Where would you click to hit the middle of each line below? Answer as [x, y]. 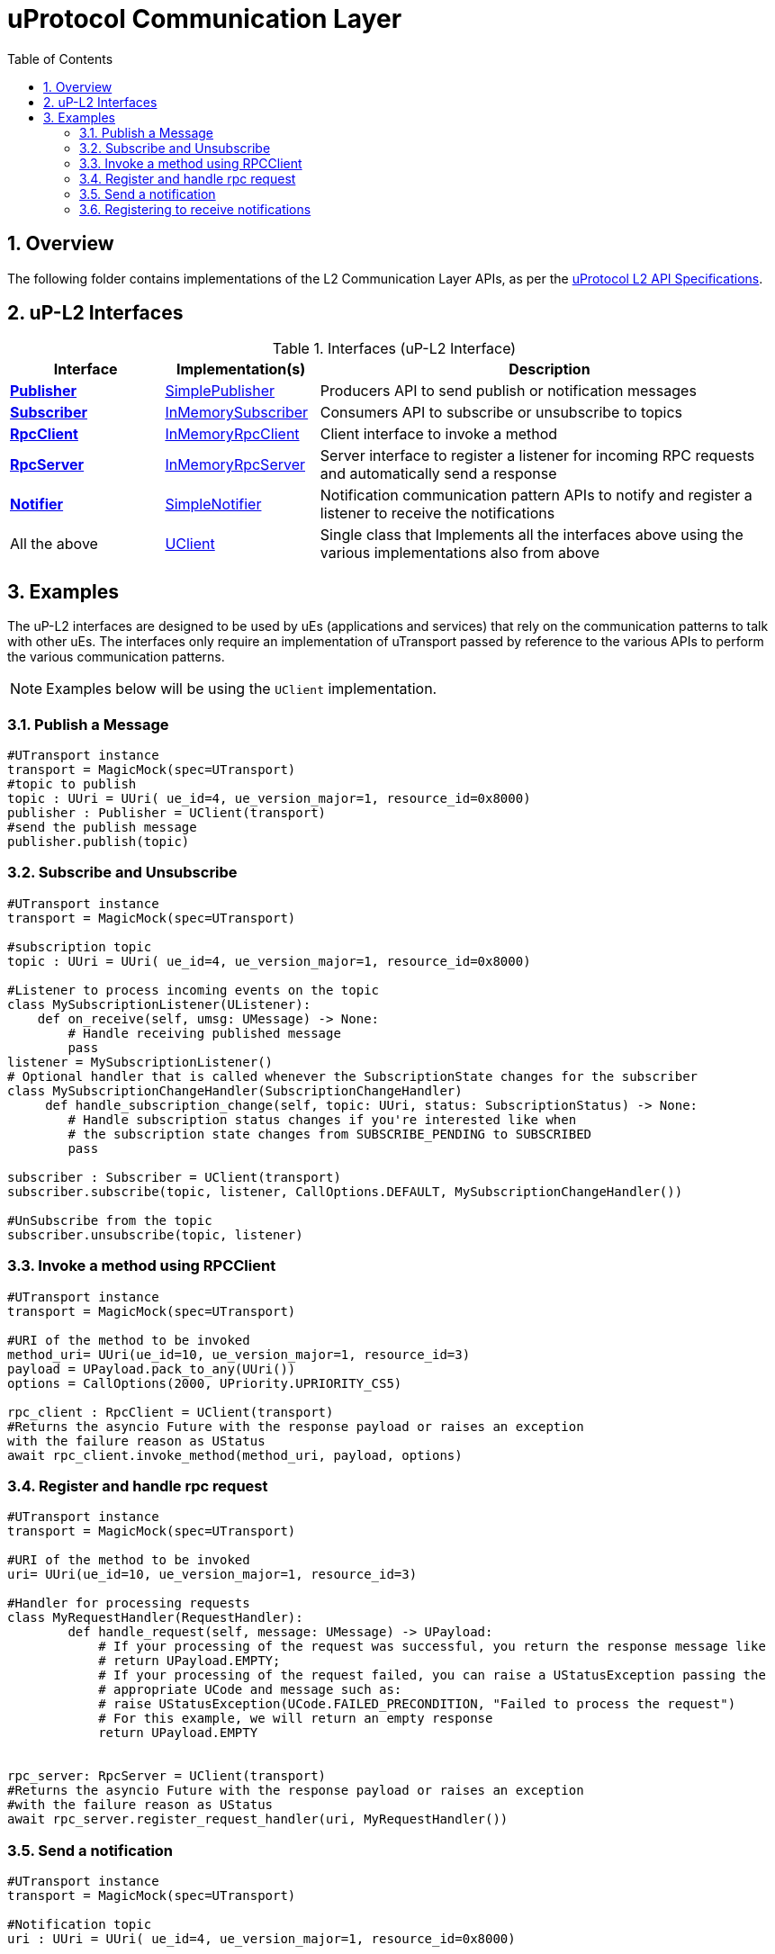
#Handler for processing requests [129, 1603]
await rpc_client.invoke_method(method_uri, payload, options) [235, 1455]
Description [550, 369]
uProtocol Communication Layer [205, 19]
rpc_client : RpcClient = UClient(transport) [171, 1412]
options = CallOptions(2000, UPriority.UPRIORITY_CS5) [205, 1383]
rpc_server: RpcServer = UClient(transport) [167, 1776]
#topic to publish [72, 784]
